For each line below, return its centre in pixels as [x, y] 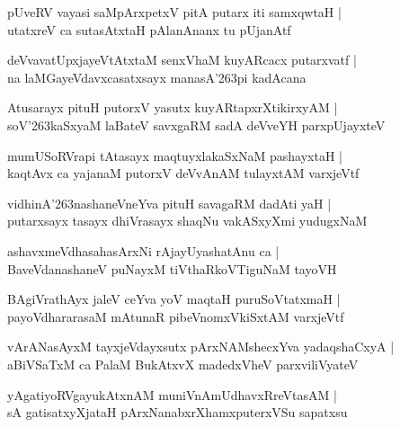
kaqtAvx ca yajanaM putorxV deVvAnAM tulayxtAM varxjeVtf [183, 173]
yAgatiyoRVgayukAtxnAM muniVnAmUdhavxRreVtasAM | [172, 394]
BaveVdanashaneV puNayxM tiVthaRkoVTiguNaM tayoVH [172, 268]
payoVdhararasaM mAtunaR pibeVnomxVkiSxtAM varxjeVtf [176, 316]
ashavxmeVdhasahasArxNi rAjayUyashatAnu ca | [143, 250]
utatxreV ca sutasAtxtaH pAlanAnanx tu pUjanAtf [149, 29]
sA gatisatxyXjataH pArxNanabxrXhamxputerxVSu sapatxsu [178, 412]
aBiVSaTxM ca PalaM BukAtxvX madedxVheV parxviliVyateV [183, 364]
